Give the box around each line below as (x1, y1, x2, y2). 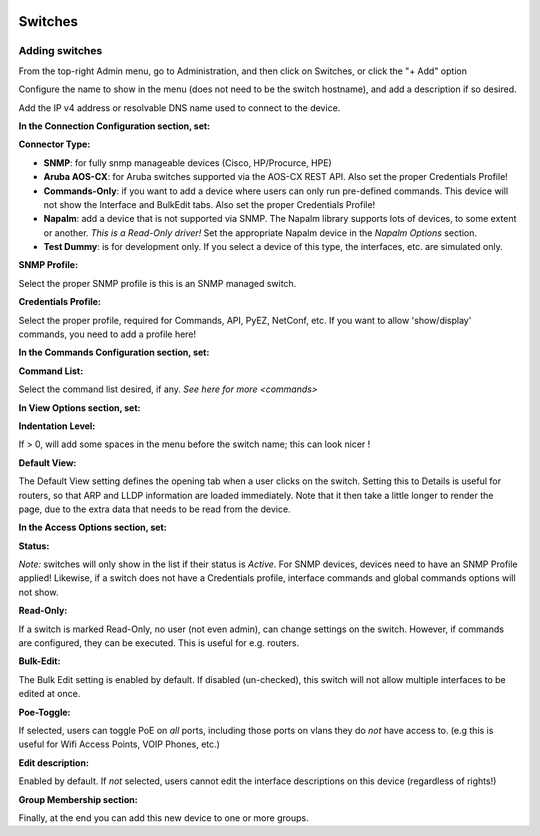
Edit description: (18, 756, 90, 769)
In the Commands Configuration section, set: (18, 346, 210, 359)
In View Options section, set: (18, 401, 141, 414)
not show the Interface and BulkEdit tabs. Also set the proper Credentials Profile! (43, 198, 376, 210)
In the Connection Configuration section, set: (18, 120, 211, 132)
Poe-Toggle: (18, 706, 71, 718)
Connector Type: (18, 138, 91, 150)
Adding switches (18, 44, 103, 58)
